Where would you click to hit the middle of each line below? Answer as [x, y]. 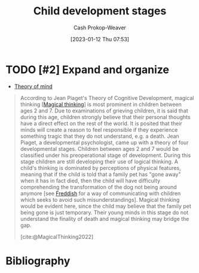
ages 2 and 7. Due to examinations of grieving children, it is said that [104, 110]
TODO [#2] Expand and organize [88, 69]
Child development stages [100, 11]
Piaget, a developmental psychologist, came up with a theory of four [104, 142]
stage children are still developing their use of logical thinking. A [99, 161]
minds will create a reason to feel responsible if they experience [99, 129]
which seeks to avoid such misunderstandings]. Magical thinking [100, 199]
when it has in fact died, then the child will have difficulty [90, 180]
